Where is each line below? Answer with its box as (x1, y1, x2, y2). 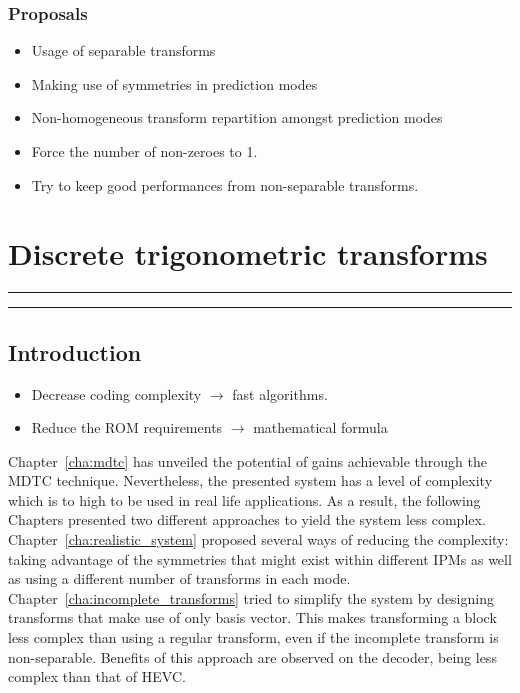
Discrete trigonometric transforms (8, 233, 488, 274)
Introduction (8, 336, 142, 367)
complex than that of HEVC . (8, 666, 186, 687)
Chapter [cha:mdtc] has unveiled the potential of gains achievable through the (8, 450, 487, 471)
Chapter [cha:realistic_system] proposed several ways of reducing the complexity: (8, 529, 509, 550)
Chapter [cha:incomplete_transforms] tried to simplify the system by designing (8, 587, 494, 608)
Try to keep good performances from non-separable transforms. (31, 174, 419, 195)
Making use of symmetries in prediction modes (31, 73, 318, 94)
